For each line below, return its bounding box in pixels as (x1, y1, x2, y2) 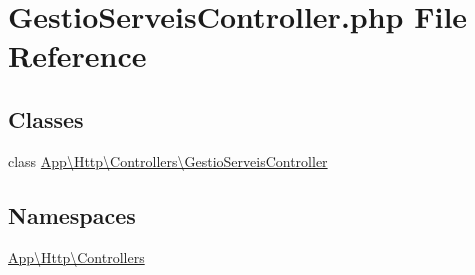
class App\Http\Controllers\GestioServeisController (8, 150, 328, 171)
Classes (8, 103, 84, 134)
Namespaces (8, 199, 136, 230)
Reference (8, 35, 147, 76)
